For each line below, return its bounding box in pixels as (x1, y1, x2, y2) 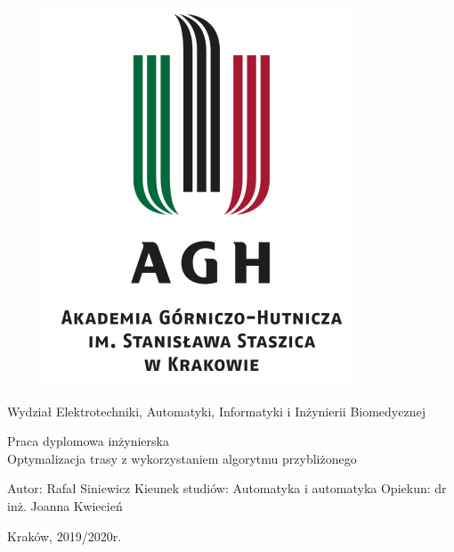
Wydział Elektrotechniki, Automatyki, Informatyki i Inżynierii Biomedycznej (7, 401, 426, 420)
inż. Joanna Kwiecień (7, 496, 123, 515)
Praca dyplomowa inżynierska (7, 432, 169, 450)
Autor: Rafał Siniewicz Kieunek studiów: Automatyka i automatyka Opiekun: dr (7, 479, 447, 498)
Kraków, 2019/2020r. (7, 526, 122, 545)
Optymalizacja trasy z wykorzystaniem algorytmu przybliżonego (7, 449, 357, 467)
